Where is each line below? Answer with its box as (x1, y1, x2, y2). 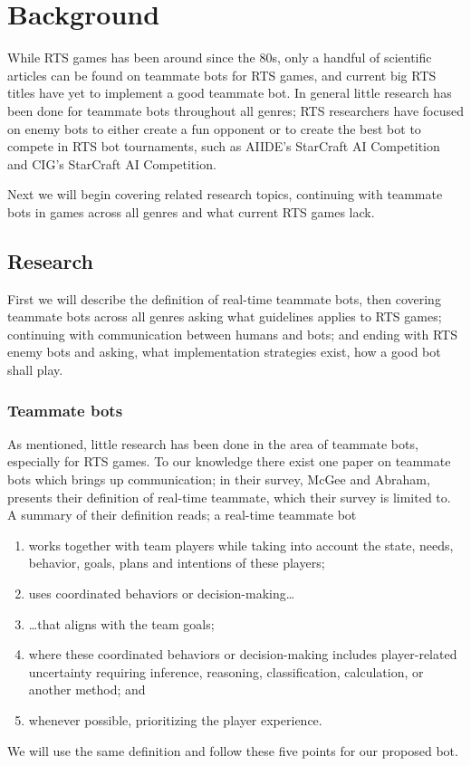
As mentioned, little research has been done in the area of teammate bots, (7, 434, 418, 453)
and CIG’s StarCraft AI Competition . (7, 154, 216, 173)
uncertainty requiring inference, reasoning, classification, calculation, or (28, 662, 424, 681)
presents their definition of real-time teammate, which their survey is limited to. (7, 487, 451, 506)
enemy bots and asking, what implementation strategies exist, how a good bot (7, 342, 441, 361)
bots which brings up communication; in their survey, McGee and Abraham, (7, 470, 430, 489)
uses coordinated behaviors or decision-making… (28, 584, 295, 603)
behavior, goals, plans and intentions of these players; (28, 553, 325, 572)
